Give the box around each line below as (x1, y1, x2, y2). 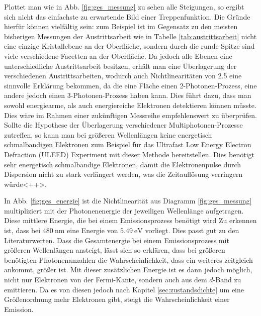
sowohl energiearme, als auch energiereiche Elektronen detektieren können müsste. (4, 99, 256, 110)
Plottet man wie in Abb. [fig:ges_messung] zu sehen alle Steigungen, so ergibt (4, 2, 244, 12)
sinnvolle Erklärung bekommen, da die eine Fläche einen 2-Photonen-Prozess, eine (4, 80, 257, 90)
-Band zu (213, 274, 241, 285)
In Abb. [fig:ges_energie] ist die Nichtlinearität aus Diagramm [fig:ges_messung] (4, 195, 252, 206)
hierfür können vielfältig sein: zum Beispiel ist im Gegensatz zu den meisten (4, 21, 238, 32)
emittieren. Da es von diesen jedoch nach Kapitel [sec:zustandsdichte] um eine (4, 284, 244, 294)
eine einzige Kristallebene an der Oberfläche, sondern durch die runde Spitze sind (4, 41, 255, 51)
